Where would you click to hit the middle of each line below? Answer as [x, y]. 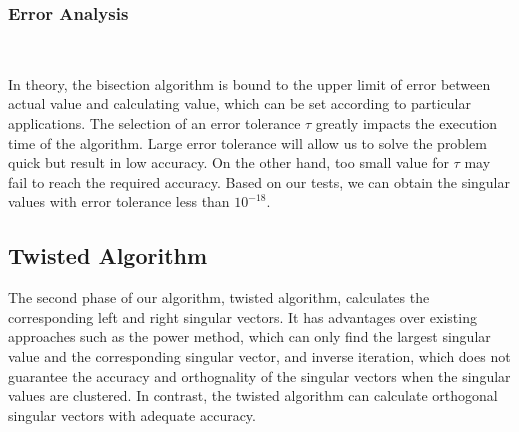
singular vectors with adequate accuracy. [132, 414]
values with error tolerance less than [119, 201]
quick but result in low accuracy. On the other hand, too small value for [228, 162]
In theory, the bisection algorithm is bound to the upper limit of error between [249, 83]
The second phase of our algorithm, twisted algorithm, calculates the [219, 297]
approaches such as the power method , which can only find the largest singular [249, 336]
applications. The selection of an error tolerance [154, 123]
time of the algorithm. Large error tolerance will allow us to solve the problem [247, 142]
